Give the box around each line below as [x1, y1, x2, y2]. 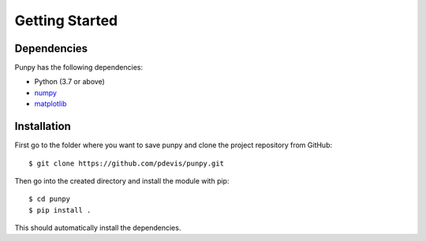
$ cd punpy [28, 195, 71, 204]
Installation [14, 120, 71, 133]
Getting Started [14, 12, 118, 29]
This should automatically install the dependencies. [14, 223, 181, 232]
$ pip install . [28, 206, 92, 214]
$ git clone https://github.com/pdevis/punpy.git [28, 158, 225, 168]
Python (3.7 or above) [34, 77, 106, 87]
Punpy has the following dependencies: [14, 63, 144, 72]
